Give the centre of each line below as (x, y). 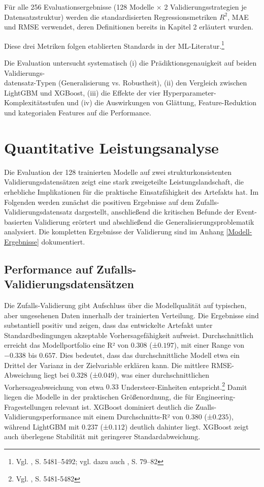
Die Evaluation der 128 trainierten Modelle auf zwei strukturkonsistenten (118, 172)
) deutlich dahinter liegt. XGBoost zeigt (187, 426)
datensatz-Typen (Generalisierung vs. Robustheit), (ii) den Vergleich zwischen (126, 83)
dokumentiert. (63, 241)
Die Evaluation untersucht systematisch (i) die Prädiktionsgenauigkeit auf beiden (130, 63)
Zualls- (206, 406)
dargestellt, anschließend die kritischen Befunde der (154, 212)
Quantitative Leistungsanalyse (111, 147)
